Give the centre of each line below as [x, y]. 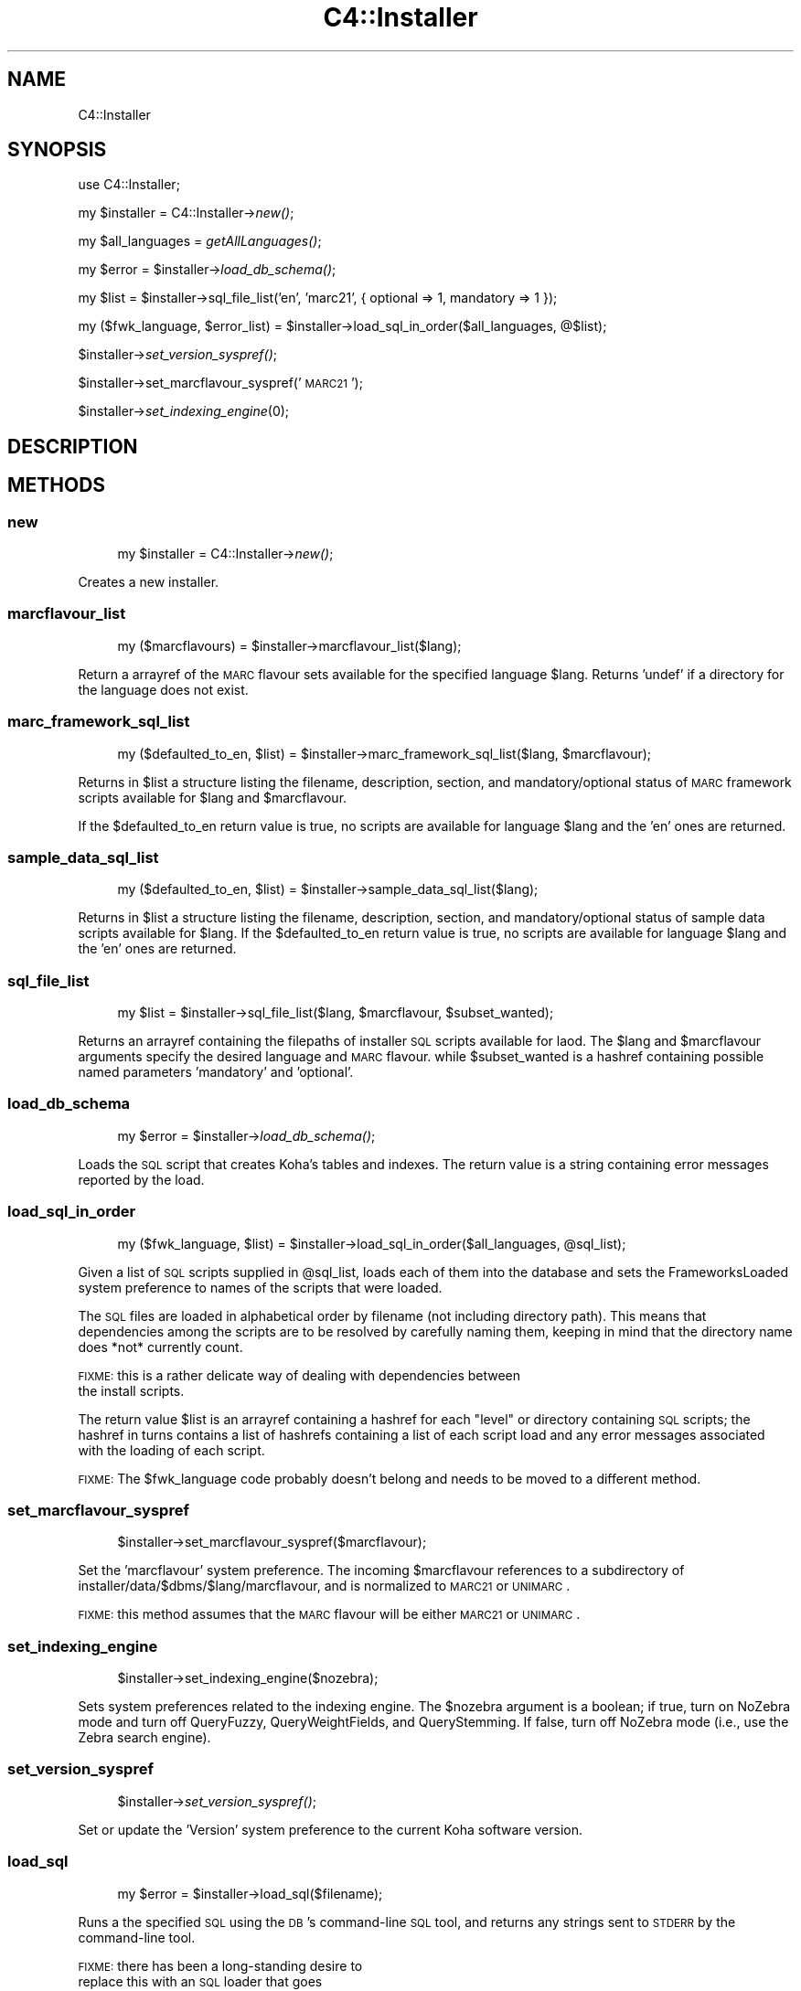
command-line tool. [137, 1937]
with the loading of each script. [171, 1450]
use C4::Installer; [129, 185]
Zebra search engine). [144, 1738]
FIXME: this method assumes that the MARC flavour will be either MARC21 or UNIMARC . [329, 1614]
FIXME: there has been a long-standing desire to [220, 1965]
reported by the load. [141, 1179]
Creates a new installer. [149, 582]
